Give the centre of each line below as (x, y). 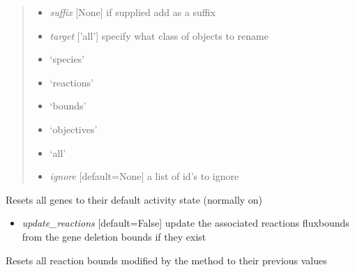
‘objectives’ (74, 129)
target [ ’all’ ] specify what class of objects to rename (159, 35)
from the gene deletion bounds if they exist (114, 236)
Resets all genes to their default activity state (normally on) (134, 199)
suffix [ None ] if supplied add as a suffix (133, 12)
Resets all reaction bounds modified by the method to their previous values (166, 260)
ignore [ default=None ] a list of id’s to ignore (144, 176)
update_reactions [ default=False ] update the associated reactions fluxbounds (186, 223)
